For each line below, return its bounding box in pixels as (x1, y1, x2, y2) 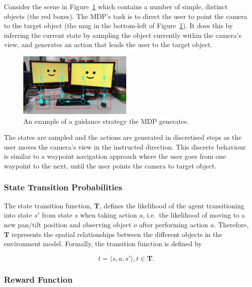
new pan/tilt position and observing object (4, 219, 132, 229)
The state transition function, (4, 200, 92, 210)
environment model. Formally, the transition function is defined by (4, 238, 202, 249)
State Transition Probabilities (4, 181, 122, 193)
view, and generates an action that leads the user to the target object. (4, 39, 213, 50)
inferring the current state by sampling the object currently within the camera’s (4, 30, 241, 40)
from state (42, 210, 73, 220)
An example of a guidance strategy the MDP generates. (23, 116, 189, 126)
